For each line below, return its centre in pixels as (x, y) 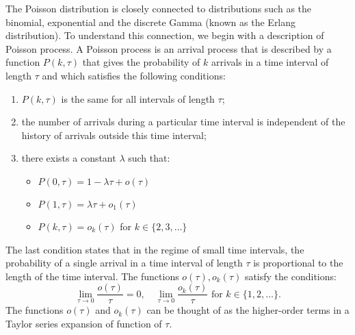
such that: (149, 158)
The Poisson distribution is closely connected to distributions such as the (159, 8)
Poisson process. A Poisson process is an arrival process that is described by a (169, 48)
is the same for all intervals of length (138, 98)
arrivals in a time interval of (270, 62)
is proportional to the (298, 263)
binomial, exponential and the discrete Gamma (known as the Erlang (151, 22)
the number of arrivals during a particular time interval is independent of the (183, 122)
